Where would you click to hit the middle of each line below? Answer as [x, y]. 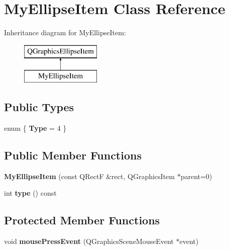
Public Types [39, 107]
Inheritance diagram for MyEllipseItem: [65, 32]
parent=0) [196, 176]
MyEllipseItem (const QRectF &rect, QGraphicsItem [89, 176]
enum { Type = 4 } [35, 128]
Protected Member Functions [82, 220]
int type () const [30, 193]
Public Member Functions [73, 155]
